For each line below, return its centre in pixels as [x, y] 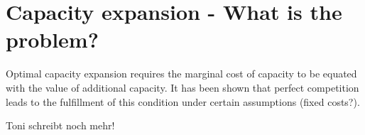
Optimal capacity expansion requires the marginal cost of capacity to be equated [181, 74]
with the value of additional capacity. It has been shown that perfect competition [182, 87]
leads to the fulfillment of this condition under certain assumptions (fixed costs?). [183, 101]
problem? [52, 39]
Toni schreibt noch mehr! [60, 125]
